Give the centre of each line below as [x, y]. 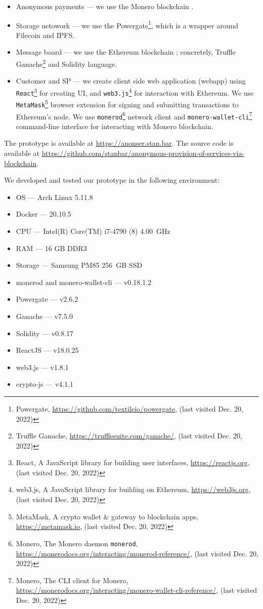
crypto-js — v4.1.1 [45, 384]
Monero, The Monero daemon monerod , [77, 543]
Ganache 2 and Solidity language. [67, 63]
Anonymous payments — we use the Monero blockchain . [105, 6]
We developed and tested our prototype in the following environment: [112, 180]
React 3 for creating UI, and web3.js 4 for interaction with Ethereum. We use [135, 92]
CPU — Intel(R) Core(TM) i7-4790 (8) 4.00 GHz [93, 231]
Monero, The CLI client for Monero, [72, 580]
